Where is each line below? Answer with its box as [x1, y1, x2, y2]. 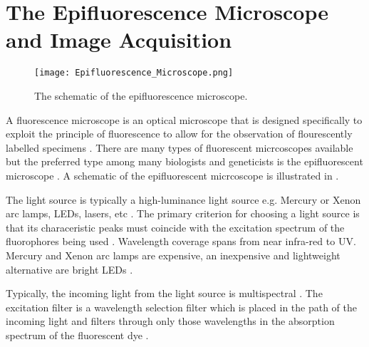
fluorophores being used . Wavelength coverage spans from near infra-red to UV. [6, 234, 356, 249]
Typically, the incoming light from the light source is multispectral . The [6, 286, 323, 301]
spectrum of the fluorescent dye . [6, 327, 149, 342]
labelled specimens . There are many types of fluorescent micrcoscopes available [6, 140, 353, 155]
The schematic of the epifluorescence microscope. [34, 88, 248, 103]
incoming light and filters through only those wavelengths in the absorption [6, 314, 335, 328]
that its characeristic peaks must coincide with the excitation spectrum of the [6, 219, 345, 234]
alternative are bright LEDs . [6, 261, 133, 276]
